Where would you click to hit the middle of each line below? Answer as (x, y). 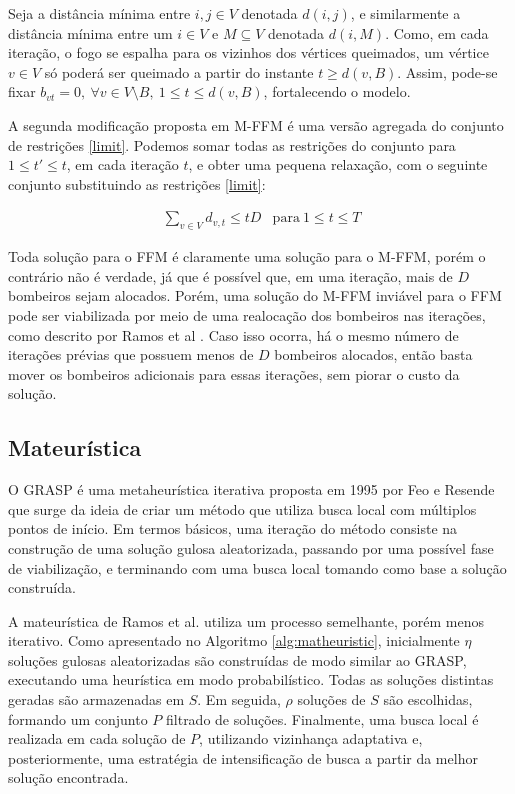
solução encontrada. (68, 777)
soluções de (331, 699)
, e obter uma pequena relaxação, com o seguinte (338, 164)
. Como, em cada (437, 32)
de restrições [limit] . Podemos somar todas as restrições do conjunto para (232, 144)
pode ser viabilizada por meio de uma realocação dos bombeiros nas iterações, (247, 314)
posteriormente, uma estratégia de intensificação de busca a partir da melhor (243, 757)
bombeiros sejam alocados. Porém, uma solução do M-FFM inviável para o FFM (255, 295)
